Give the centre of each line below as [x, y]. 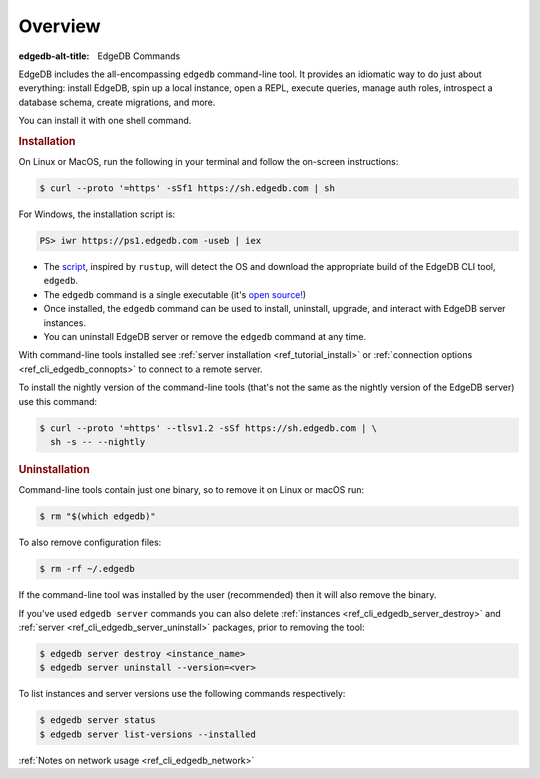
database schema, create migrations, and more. [117, 102]
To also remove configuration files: [90, 542]
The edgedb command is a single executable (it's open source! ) [175, 294]
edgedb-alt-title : [54, 56]
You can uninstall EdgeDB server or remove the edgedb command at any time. [205, 337]
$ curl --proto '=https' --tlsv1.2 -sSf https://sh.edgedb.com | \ [208, 428]
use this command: [58, 401]
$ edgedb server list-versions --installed [148, 734]
